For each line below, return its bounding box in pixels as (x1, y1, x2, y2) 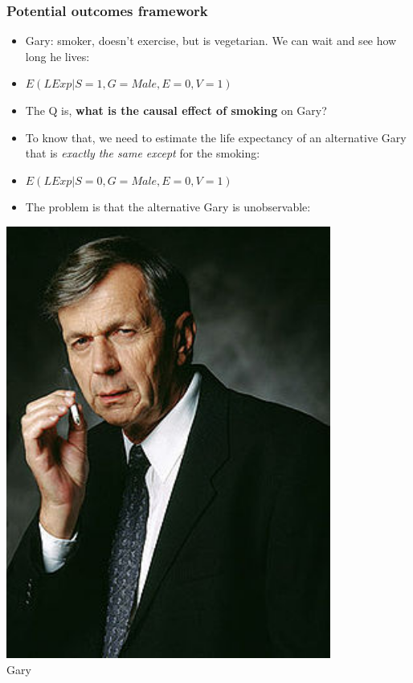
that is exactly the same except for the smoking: (25, 145, 260, 162)
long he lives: (25, 47, 90, 64)
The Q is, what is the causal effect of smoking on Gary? (25, 102, 327, 118)
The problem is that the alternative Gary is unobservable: (25, 198, 311, 215)
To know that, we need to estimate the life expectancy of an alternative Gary (25, 129, 407, 145)
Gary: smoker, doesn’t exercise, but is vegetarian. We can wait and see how (25, 32, 397, 49)
